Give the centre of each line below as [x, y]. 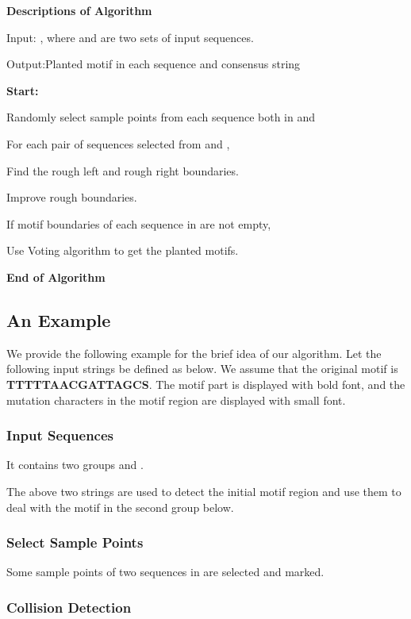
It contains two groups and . [75, 465]
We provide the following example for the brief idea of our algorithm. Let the [194, 353]
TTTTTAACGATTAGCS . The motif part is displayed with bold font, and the [206, 384]
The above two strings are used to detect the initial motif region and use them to [204, 491]
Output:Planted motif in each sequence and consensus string [154, 64]
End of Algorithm [56, 277]
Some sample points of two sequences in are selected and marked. [165, 572]
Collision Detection [69, 607]
